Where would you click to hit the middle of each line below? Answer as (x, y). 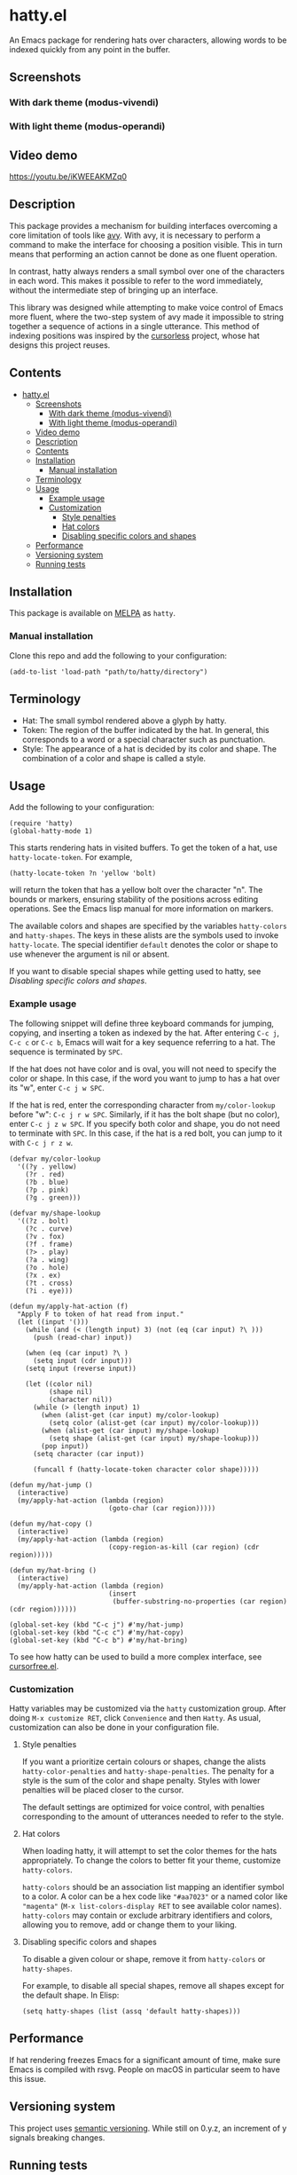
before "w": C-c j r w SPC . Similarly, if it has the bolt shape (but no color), (145, 1114)
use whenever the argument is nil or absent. (90, 954)
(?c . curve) (49, 1229)
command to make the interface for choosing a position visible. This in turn (146, 244)
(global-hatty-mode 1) (51, 831)
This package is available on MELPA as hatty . (92, 613)
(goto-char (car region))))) (162, 1508)
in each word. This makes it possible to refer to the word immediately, (136, 280)
